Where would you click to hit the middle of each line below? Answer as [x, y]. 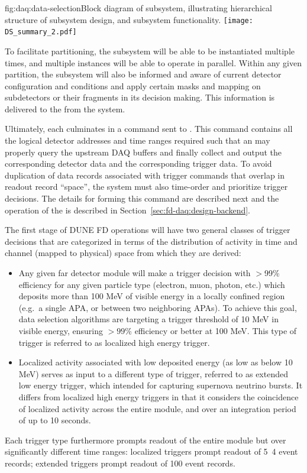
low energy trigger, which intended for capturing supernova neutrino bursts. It [161, 385]
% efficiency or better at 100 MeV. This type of [211, 330]
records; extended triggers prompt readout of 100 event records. [120, 463]
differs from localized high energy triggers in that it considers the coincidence [159, 396]
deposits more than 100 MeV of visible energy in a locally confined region [152, 296]
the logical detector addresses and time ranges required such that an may [138, 140]
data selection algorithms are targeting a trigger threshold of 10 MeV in [148, 319]
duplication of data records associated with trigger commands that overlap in [145, 175]
